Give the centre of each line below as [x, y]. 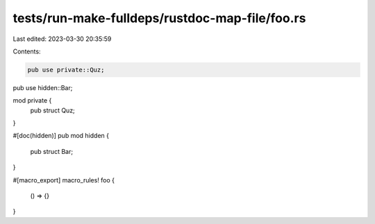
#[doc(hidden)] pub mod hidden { [61, 136]
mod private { [32, 101]
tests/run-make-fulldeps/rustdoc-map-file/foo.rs [159, 18]
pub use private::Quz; [66, 70]
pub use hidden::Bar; [43, 87]
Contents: [27, 51]
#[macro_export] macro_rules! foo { [64, 180]
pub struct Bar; [51, 151]
